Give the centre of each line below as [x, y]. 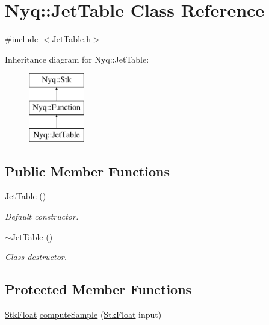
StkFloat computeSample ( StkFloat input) [83, 314]
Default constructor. [42, 216]
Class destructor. [36, 257]
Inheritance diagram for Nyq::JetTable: [77, 59]
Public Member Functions [87, 171]
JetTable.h [71, 39]
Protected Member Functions [98, 289]
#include [22, 39]
